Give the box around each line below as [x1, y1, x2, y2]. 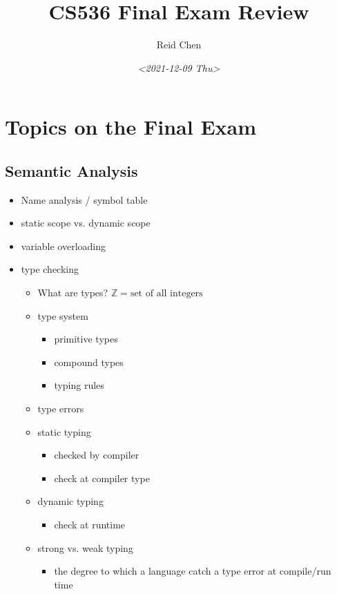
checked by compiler [54, 448, 139, 462]
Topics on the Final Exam [5, 113, 257, 141]
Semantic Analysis [5, 160, 138, 181]
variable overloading [21, 238, 106, 253]
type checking [21, 262, 79, 276]
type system [37, 308, 88, 323]
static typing [37, 424, 91, 439]
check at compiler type [54, 470, 150, 485]
